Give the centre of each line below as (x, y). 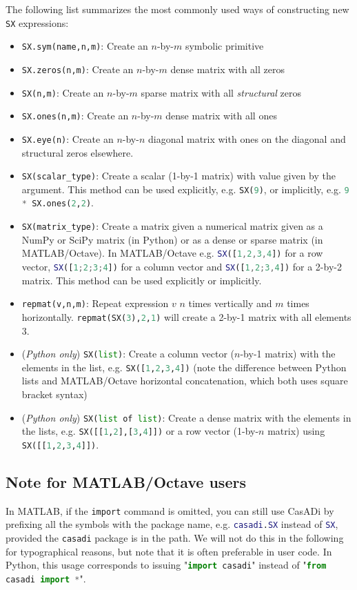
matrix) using (296, 431)
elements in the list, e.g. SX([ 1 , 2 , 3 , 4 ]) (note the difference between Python (184, 367)
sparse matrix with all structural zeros (221, 92)
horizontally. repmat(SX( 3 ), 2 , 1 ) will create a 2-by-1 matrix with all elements (186, 316)
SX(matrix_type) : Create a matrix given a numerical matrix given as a (172, 226)
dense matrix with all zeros (227, 69)
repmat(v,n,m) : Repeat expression (95, 303)
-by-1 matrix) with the (288, 354)
